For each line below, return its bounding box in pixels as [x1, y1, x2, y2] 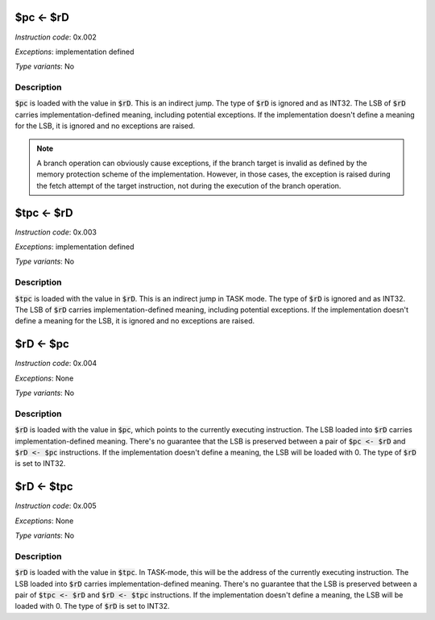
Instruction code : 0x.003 [14, 227, 97, 237]
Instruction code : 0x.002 [14, 32, 97, 42]
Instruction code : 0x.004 [14, 359, 97, 368]
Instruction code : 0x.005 [14, 501, 97, 511]
